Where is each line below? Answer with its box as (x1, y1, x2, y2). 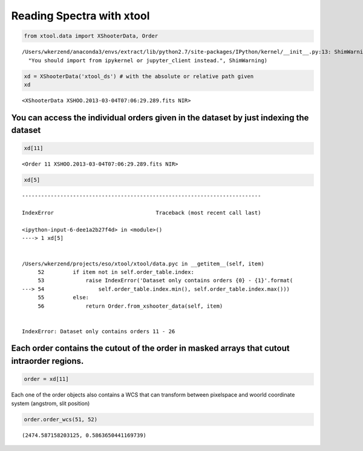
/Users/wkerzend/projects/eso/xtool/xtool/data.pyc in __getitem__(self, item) (22, 260, 264, 267)
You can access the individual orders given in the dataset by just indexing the (11, 112, 309, 123)
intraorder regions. (11, 356, 84, 366)
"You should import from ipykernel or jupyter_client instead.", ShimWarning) (28, 57, 268, 63)
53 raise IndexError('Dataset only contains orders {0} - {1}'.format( (38, 277, 293, 284)
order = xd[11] (24, 375, 69, 383)
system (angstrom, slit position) (11, 400, 90, 407)
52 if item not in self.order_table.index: (38, 268, 195, 275)
